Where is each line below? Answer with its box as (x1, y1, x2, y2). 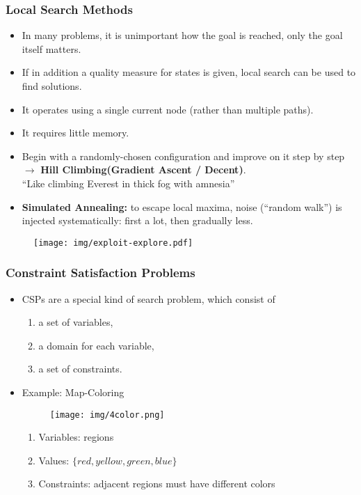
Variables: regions (38, 430, 114, 444)
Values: (38, 453, 70, 467)
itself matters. (22, 41, 81, 56)
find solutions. (22, 79, 82, 93)
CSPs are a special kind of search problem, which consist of (22, 291, 275, 306)
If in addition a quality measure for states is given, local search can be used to (22, 65, 356, 79)
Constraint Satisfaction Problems (6, 264, 195, 281)
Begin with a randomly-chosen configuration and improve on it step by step (22, 148, 345, 163)
